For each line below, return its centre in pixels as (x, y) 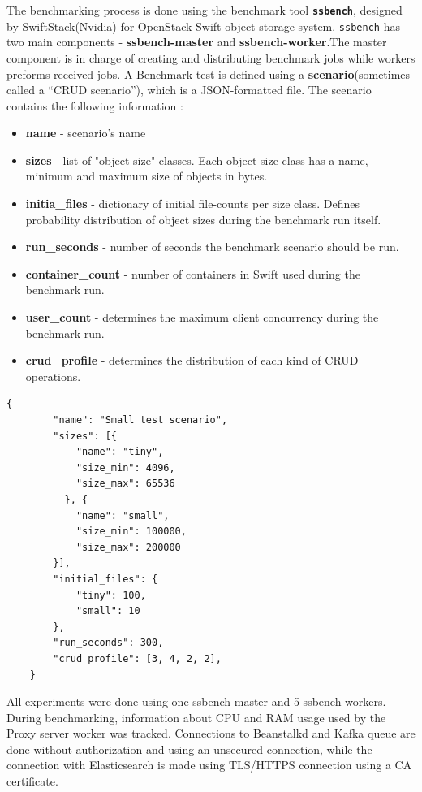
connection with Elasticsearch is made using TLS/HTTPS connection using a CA (209, 765)
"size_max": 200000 (128, 547)
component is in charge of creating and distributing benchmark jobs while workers (211, 57)
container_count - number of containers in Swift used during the (193, 273)
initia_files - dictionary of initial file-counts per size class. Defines (193, 203)
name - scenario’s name (86, 133)
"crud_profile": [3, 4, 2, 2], (137, 658)
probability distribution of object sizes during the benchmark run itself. (203, 219)
